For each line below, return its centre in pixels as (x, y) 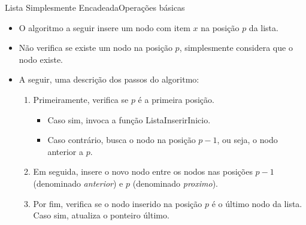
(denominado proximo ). (175, 183)
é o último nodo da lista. (257, 203)
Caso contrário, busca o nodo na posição (122, 140)
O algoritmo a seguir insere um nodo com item (104, 27)
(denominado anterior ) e (78, 183)
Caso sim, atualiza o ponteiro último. (101, 215)
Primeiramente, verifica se (81, 99)
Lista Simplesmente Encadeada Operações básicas (95, 7)
